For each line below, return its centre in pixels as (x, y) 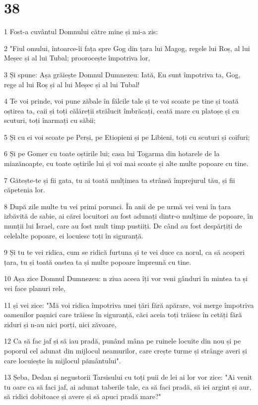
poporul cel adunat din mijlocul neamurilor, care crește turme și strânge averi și (126, 350)
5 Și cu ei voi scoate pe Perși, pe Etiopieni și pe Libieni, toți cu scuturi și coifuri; (127, 137)
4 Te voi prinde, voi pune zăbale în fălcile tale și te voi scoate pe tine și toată (121, 101)
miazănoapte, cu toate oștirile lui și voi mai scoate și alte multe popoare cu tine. (126, 163)
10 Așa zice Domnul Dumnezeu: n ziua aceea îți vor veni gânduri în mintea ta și (126, 278)
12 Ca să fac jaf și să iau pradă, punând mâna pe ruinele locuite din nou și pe (123, 341)
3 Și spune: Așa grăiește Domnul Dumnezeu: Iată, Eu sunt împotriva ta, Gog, (122, 74)
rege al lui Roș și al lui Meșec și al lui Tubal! (72, 84)
